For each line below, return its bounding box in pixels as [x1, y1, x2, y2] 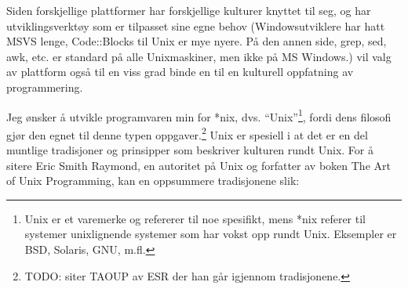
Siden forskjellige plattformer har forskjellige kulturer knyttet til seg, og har [6, 2, 371, 18]
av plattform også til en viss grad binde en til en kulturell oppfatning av [6, 63, 354, 80]
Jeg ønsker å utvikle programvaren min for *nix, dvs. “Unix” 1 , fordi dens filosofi [6, 106, 392, 125]
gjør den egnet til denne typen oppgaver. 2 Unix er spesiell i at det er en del [6, 124, 368, 143]
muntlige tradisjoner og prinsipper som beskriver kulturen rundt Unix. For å [6, 142, 373, 158]
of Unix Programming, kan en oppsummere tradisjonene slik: [6, 172, 300, 189]
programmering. [6, 78, 83, 95]
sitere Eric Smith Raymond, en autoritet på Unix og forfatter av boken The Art [6, 157, 391, 173]
